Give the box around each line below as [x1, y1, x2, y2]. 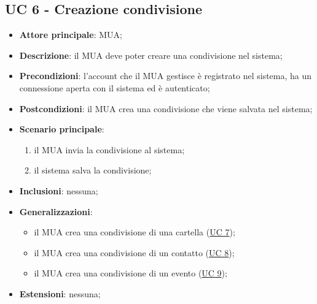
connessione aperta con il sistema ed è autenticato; [19, 81, 210, 94]
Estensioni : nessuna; [19, 287, 101, 300]
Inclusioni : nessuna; [19, 184, 98, 197]
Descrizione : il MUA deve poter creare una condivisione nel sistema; [19, 48, 283, 61]
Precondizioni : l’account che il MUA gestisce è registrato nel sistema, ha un [19, 69, 312, 82]
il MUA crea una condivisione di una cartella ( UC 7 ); [34, 226, 235, 238]
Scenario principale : [19, 123, 104, 135]
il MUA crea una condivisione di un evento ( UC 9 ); [34, 267, 227, 279]
